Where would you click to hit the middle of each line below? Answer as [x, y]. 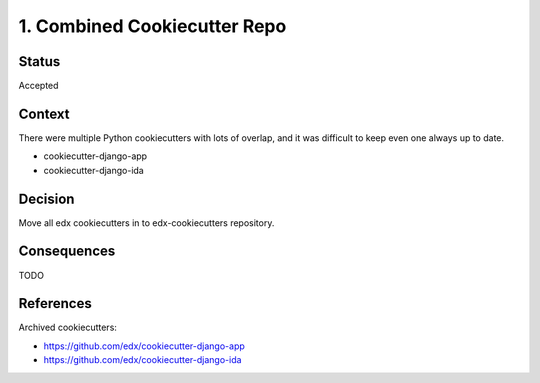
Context [44, 113]
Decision [46, 198]
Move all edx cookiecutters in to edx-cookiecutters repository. [146, 222]
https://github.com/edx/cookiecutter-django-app [144, 346]
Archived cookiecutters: [67, 327]
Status [39, 61]
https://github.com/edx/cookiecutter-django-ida [142, 360]
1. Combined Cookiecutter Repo [152, 26]
